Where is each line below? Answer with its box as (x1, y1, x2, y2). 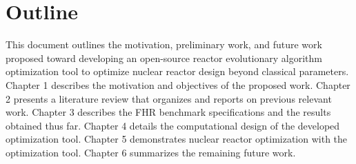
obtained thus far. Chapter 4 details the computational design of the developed (6, 118, 340, 132)
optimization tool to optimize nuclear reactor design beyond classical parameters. (6, 64, 349, 79)
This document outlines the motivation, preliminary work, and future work (6, 37, 322, 52)
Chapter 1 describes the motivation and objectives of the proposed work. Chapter (6, 77, 350, 92)
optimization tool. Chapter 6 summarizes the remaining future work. (6, 145, 296, 159)
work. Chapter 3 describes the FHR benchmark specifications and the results (6, 105, 331, 119)
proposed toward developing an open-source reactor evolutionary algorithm (6, 50, 322, 65)
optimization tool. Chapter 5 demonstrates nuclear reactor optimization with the (6, 132, 348, 146)
